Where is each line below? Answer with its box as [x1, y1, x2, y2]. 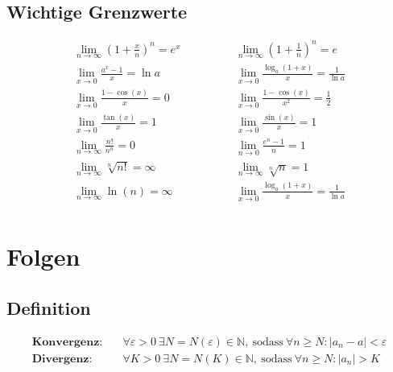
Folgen [6, 240, 81, 273]
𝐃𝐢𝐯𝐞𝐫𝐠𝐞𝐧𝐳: [31, 353, 93, 365]
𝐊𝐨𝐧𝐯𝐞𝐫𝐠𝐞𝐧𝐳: [31, 336, 103, 348]
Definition [6, 295, 91, 320]
